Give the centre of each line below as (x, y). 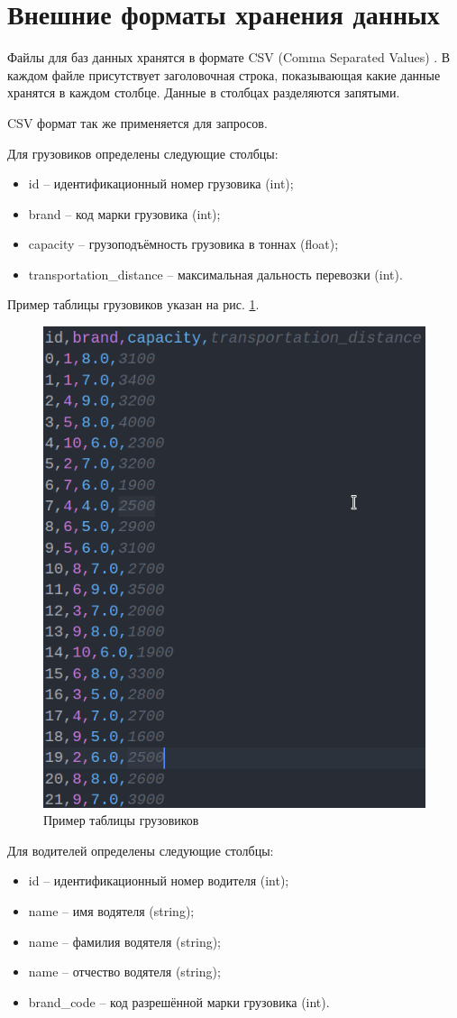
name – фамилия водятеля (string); (125, 941)
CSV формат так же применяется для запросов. (137, 122)
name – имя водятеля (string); (111, 911)
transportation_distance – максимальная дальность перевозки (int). (215, 274)
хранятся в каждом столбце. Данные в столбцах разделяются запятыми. (204, 92)
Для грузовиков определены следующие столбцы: (143, 153)
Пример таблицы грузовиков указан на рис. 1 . (133, 304)
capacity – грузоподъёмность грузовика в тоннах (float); (183, 244)
